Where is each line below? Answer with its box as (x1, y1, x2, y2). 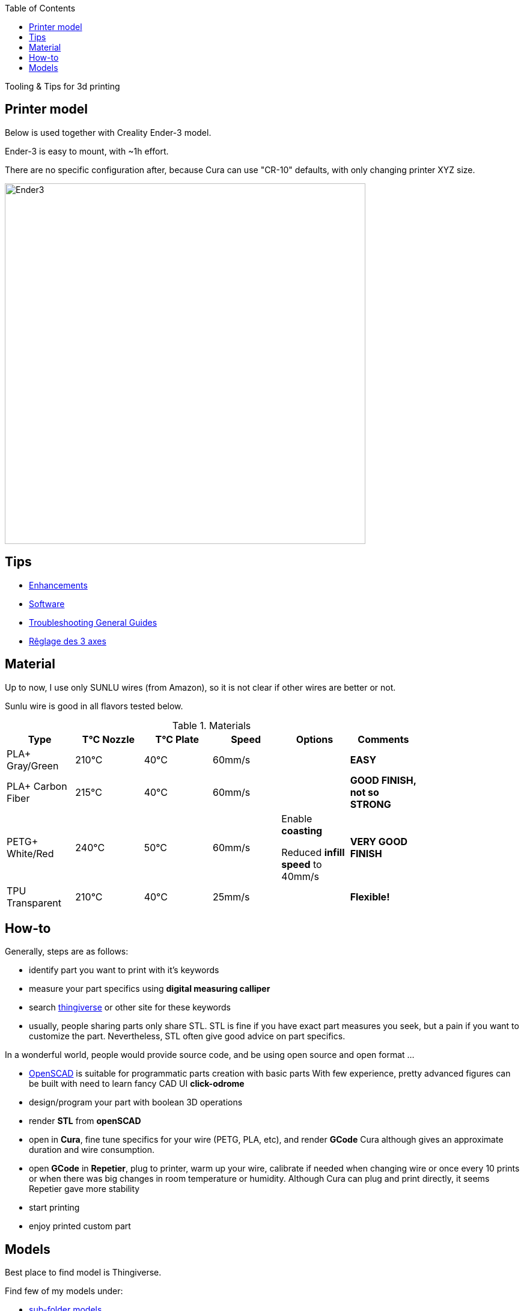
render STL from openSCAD (29, 1116, 141, 1126)
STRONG (350, 798, 391, 810)
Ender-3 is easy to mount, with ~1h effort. (5, 145, 169, 156)
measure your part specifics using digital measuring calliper (29, 983, 270, 994)
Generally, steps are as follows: (5, 946, 129, 957)
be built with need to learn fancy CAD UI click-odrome (29, 1078, 245, 1089)
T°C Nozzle (82, 733, 135, 745)
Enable (281, 812, 312, 825)
